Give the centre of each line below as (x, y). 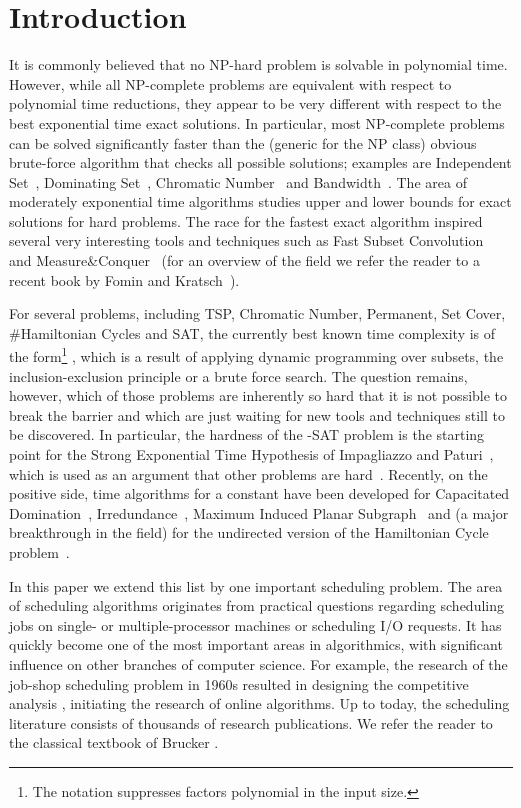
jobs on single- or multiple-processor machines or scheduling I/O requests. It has (255, 624)
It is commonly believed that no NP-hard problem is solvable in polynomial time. (258, 64)
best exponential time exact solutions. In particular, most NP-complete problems (257, 122)
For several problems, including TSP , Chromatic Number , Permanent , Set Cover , (257, 313)
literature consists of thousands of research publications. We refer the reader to (251, 722)
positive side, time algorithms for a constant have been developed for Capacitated (259, 493)
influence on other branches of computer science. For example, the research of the (258, 664)
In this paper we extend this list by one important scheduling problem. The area (256, 585)
